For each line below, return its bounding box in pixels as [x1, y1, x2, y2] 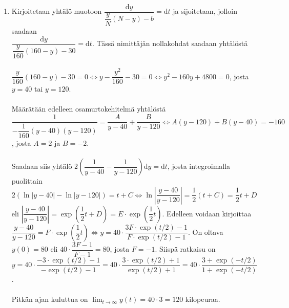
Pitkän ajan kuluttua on [11, 294, 88, 304]
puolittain [11, 175, 43, 186]
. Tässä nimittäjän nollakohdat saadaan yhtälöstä [92, 38, 248, 49]
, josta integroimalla [167, 161, 231, 171]
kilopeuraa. [185, 294, 220, 304]
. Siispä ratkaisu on [155, 244, 216, 254]
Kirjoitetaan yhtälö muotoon [11, 6, 102, 16]
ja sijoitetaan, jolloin [173, 6, 237, 16]
